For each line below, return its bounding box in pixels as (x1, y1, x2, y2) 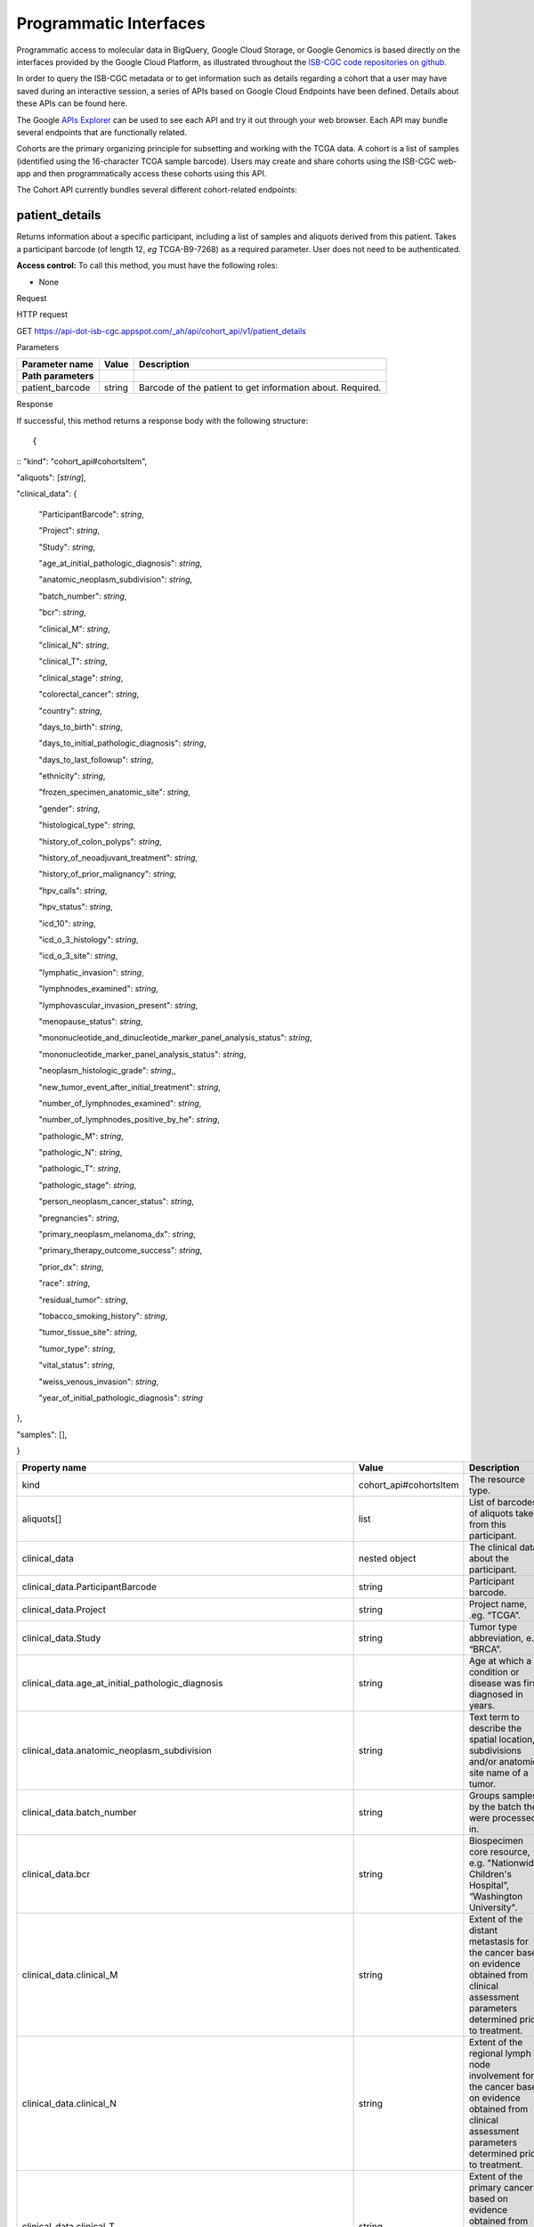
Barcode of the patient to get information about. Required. (138, 381, 382, 394)
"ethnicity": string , (38, 771, 106, 781)
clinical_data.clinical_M (21, 1969, 118, 1981)
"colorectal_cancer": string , (38, 689, 140, 699)
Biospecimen (468, 1835, 524, 1848)
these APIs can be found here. (16, 98, 128, 109)
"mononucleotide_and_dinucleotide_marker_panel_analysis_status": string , (38, 1032, 312, 1043)
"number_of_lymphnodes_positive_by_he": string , (38, 1114, 220, 1125)
